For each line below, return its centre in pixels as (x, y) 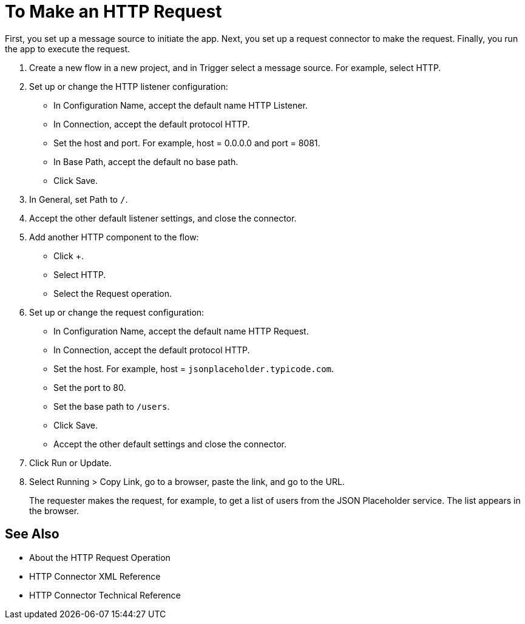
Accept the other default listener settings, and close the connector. (163, 218)
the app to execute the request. (68, 49)
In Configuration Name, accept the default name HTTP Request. (181, 331)
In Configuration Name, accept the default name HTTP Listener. (181, 105)
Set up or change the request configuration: (117, 312)
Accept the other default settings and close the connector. (170, 444)
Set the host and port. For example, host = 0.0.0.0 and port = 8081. (187, 143)
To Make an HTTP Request (113, 12)
